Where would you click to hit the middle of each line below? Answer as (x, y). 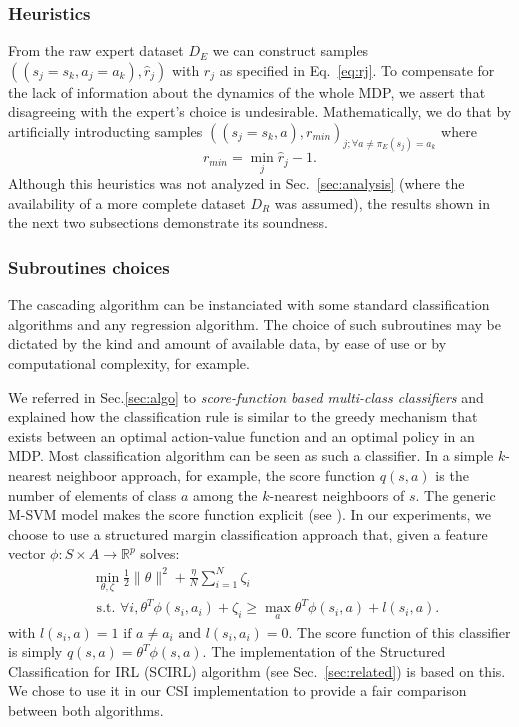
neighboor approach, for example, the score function (216, 475)
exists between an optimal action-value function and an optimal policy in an (241, 435)
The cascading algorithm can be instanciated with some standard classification (249, 304)
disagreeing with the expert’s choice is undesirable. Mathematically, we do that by (260, 111)
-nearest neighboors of (337, 494)
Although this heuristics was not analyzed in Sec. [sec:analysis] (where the (236, 183)
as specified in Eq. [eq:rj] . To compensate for (357, 69)
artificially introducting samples (105, 131)
